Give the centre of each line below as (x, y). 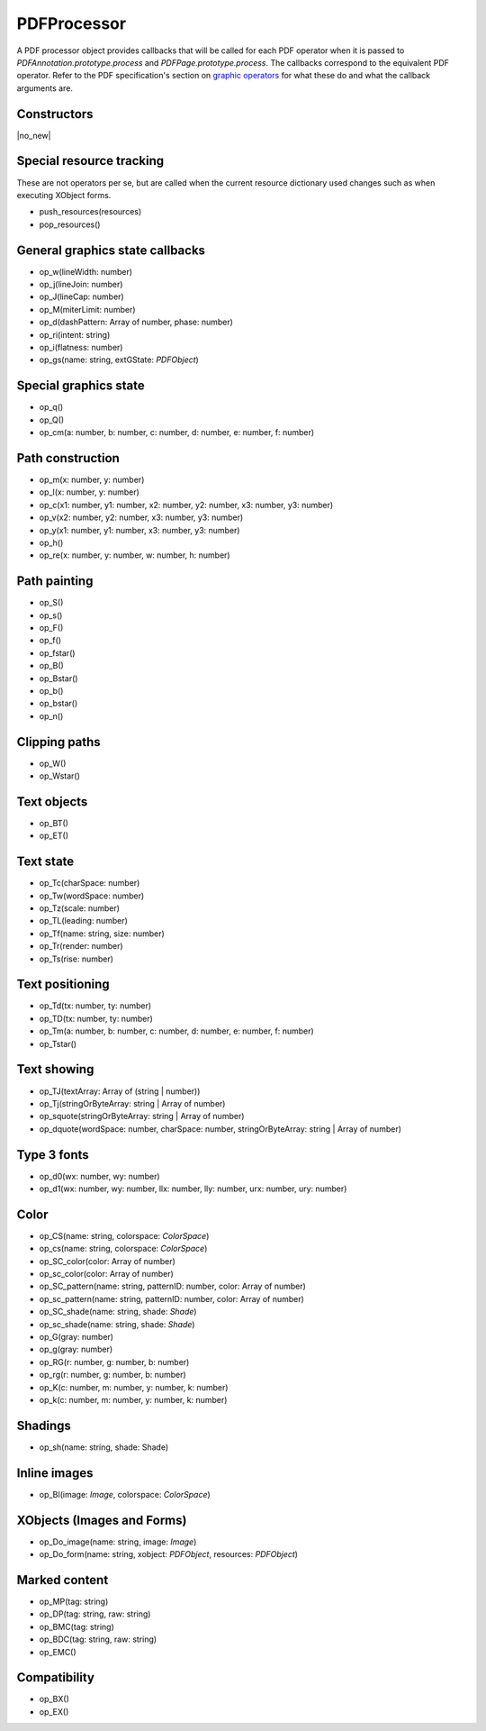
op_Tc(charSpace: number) (90, 883)
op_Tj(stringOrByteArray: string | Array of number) (132, 1103)
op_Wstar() (60, 776)
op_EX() (54, 1711)
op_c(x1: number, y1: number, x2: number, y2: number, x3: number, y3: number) (186, 505)
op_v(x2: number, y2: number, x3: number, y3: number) (141, 517)
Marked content (63, 1580)
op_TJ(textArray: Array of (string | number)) (120, 1091)
